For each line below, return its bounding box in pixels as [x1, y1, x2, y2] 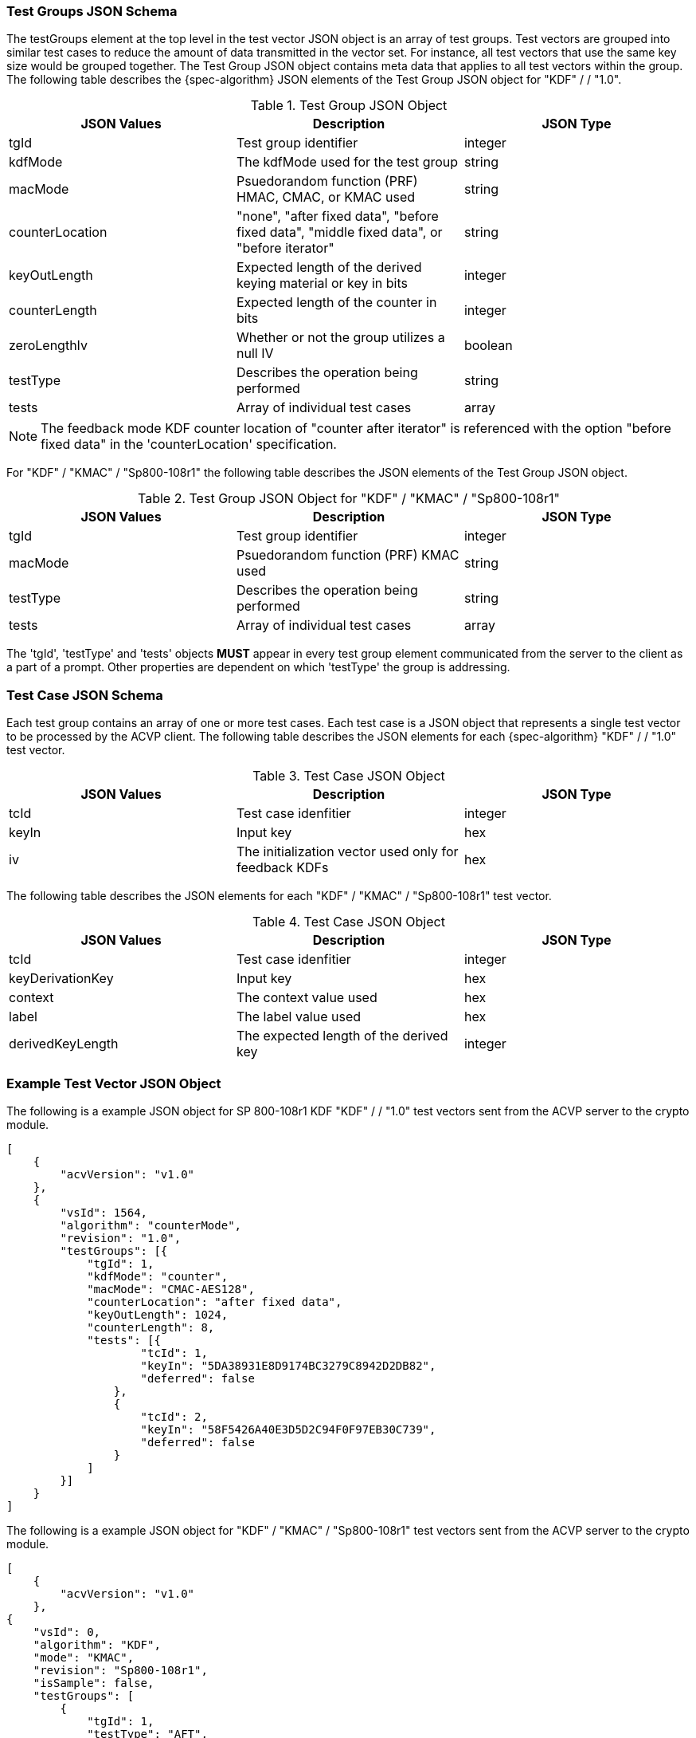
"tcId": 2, [140, 1410, 208, 1423]
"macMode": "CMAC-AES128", [87, 1282, 255, 1296]
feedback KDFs [236, 859, 329, 876]
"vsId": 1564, [60, 1205, 148, 1219]
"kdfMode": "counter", [87, 1269, 229, 1283]
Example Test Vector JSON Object [6, 1075, 221, 1091]
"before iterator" [236, 240, 334, 257]
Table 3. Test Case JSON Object [252, 768, 445, 784]
